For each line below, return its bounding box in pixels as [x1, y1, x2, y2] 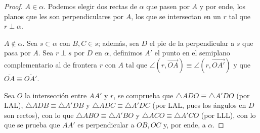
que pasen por [146, 1, 190, 11]
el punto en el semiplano [154, 47, 230, 58]
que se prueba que [4, 119, 60, 130]
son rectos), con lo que [4, 109, 74, 120]
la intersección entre [25, 90, 87, 100]
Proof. [4, 1, 23, 11]
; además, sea [98, 37, 139, 48]
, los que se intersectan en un [131, 11, 221, 21]
